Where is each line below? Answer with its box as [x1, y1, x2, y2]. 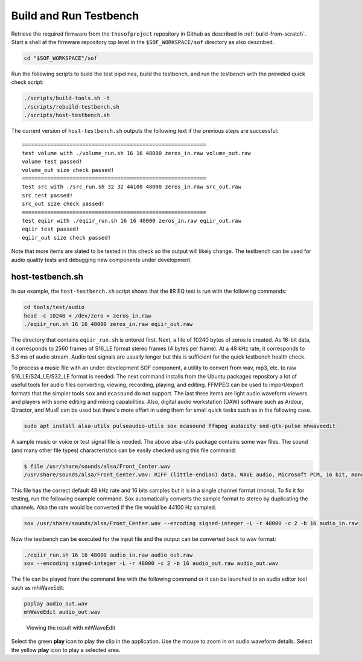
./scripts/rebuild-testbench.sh [24, 103, 120, 110]
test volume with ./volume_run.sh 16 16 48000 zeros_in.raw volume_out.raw [22, 150, 251, 156]
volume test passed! [22, 158, 83, 165]
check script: [11, 78, 44, 86]
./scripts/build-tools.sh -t [24, 95, 110, 102]
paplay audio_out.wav [24, 600, 88, 607]
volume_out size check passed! [22, 167, 115, 173]
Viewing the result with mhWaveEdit [26, 624, 116, 631]
